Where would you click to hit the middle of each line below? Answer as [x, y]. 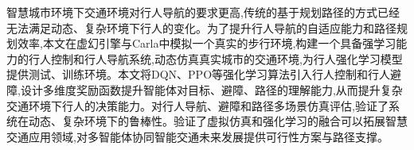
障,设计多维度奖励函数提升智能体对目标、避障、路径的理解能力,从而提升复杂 [205, 89]
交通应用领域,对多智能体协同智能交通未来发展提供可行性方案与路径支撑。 [197, 136]
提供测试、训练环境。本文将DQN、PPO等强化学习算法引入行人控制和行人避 [204, 74]
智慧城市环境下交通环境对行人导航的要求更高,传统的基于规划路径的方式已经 [203, 12]
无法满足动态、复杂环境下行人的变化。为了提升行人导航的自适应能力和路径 [201, 27]
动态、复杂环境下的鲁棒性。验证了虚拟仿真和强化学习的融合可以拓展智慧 [218, 121]
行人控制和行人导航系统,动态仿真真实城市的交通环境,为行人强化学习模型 [215, 58]
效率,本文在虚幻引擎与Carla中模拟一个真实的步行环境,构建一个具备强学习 [207, 43]
